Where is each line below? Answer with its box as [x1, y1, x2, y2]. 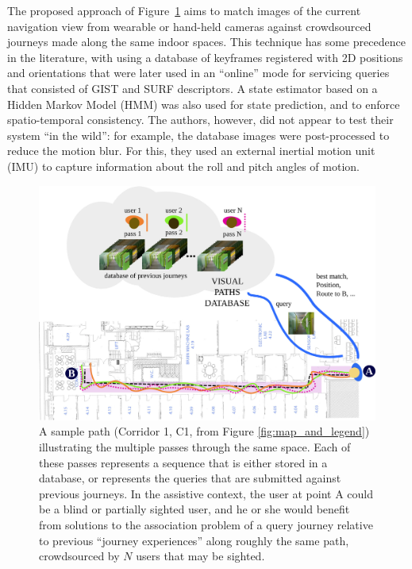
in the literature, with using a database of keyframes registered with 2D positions [7, 48, 403, 65]
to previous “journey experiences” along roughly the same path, [39, 532, 349, 548]
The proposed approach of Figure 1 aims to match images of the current [7, 2, 361, 18]
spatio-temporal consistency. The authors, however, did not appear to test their [7, 111, 394, 128]
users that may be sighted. [136, 548, 265, 564]
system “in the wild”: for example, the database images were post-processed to [7, 126, 390, 143]
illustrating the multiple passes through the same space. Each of [39, 438, 351, 455]
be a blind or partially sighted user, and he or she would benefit [39, 501, 350, 517]
